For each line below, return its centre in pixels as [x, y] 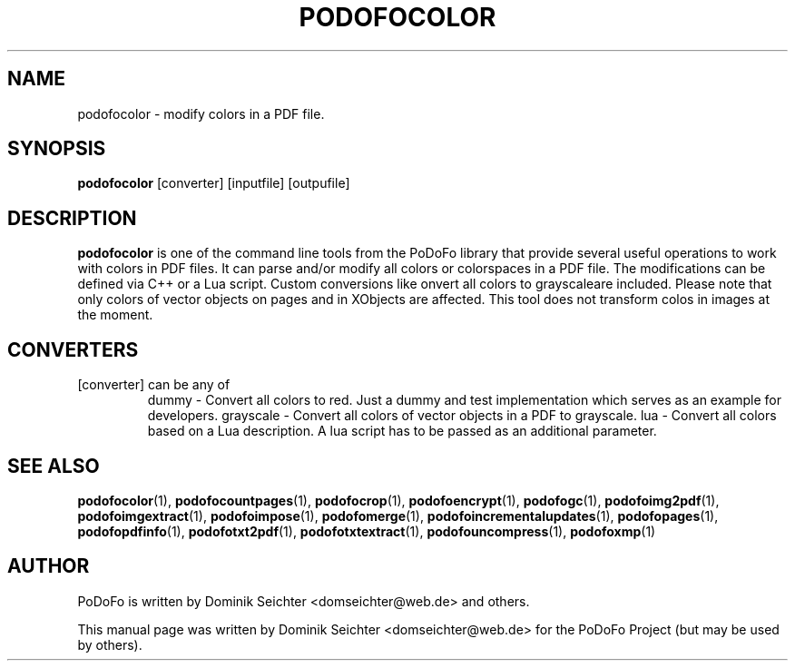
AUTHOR [49, 566]
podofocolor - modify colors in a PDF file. [201, 113]
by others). [110, 644]
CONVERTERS [73, 349]
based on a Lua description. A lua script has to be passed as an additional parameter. [402, 431]
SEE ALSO [54, 466]
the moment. [115, 315]
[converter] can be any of [154, 385]
